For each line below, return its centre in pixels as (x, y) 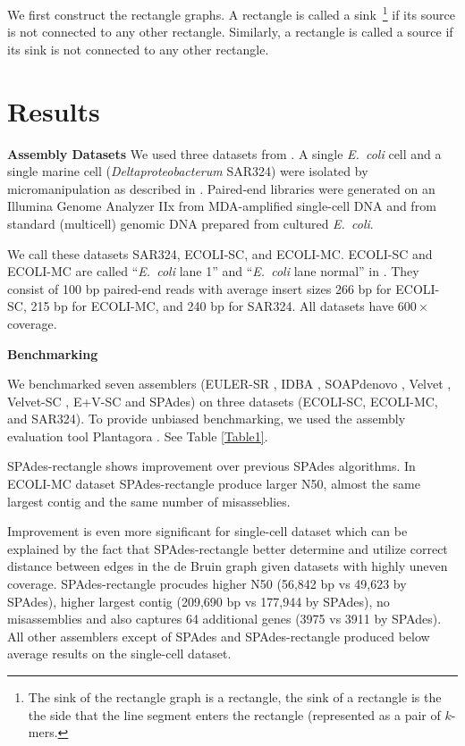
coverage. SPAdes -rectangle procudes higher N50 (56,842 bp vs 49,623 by (207, 584)
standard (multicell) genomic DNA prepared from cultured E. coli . (190, 223)
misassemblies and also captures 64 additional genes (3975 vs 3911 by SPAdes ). (224, 619)
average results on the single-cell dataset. (119, 654)
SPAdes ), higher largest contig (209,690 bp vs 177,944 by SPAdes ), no (199, 601)
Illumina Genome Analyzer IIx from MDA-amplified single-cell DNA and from (222, 206)
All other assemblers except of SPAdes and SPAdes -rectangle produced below (219, 636)
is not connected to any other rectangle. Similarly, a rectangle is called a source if (230, 32)
